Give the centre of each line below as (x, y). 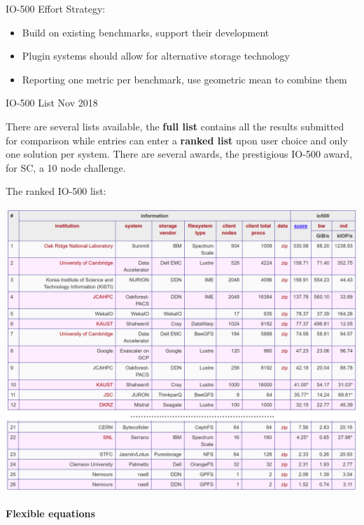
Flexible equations (50, 513)
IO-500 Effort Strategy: (56, 8)
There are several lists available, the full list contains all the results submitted (175, 126)
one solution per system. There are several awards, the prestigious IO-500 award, (179, 154)
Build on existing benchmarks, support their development (146, 32)
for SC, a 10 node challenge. (66, 167)
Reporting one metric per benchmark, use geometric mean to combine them (184, 79)
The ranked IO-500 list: (56, 191)
